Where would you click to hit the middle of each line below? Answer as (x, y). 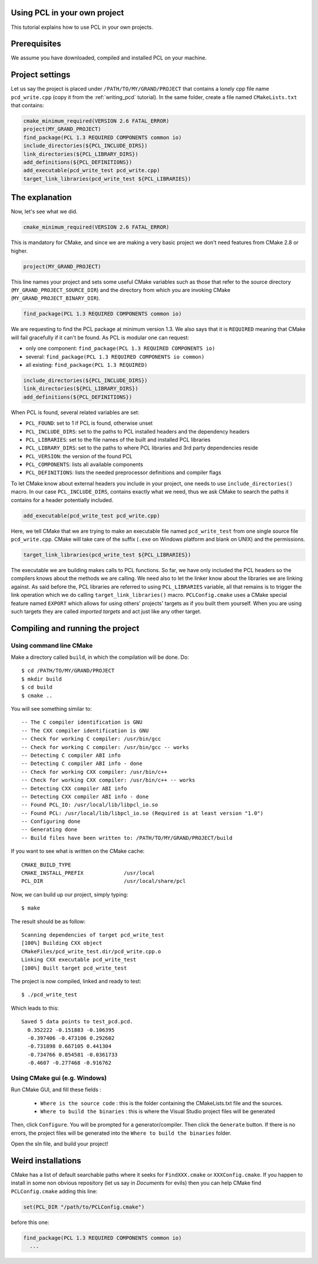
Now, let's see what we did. (44, 212)
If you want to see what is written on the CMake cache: (78, 851)
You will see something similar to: (52, 709)
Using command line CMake (52, 645)
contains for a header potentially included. (62, 500)
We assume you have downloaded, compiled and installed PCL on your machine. (109, 58)
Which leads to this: (35, 1008)
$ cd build (37, 687)
